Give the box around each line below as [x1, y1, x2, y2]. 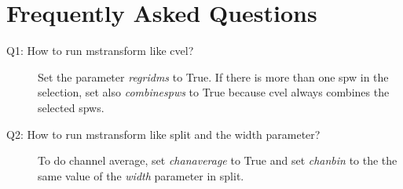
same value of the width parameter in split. [38, 167, 244, 184]
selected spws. [38, 99, 104, 115]
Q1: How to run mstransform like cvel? [6, 42, 194, 59]
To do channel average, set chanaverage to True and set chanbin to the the [38, 152, 398, 169]
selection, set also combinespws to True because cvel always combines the [38, 84, 390, 100]
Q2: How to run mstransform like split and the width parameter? [6, 125, 321, 142]
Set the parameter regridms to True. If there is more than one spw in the [38, 68, 389, 85]
